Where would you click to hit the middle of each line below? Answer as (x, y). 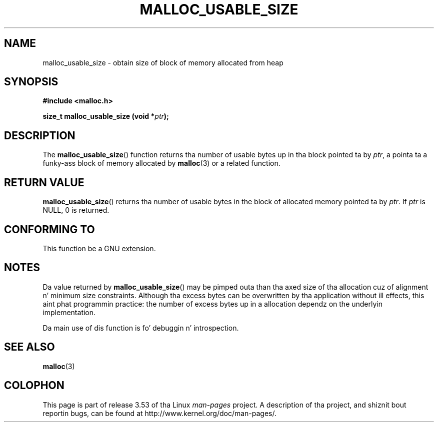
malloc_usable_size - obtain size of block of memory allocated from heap (163, 62)
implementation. (69, 312)
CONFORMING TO (49, 229)
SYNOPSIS (31, 82)
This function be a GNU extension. (99, 248)
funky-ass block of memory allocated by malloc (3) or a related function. (161, 163)
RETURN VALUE (44, 182)
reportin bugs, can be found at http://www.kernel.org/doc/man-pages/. (160, 413)
